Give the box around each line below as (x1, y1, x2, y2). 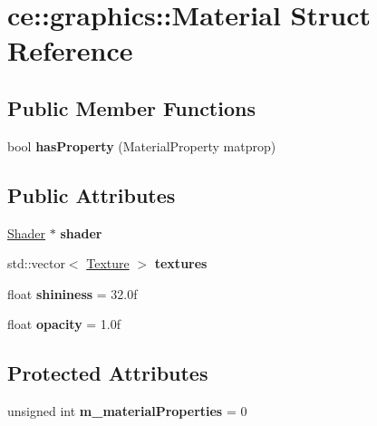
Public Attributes (7, 180, 176, 208)
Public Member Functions (7, 93, 256, 121)
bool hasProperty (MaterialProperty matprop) (7, 136, 276, 155)
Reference (7, 32, 133, 69)
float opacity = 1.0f (7, 315, 121, 334)
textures (154, 254, 208, 273)
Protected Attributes (7, 359, 208, 387)
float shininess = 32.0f (7, 284, 138, 303)
